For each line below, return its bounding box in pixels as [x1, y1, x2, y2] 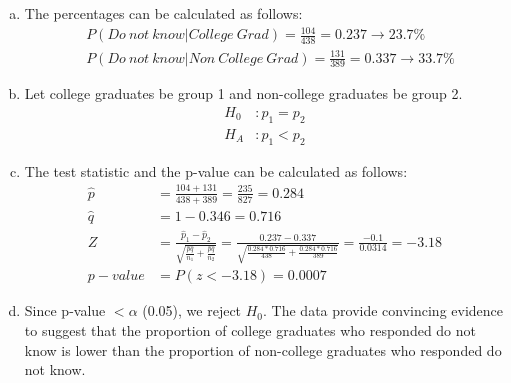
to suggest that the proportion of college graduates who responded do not [24, 320, 477, 340]
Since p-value [24, 300, 106, 321]
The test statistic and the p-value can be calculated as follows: [24, 160, 408, 181]
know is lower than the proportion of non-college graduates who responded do [24, 339, 502, 360]
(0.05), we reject [142, 300, 242, 321]
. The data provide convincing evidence [263, 300, 504, 321]
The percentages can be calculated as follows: [24, 3, 303, 23]
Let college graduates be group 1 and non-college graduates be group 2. [24, 83, 463, 104]
